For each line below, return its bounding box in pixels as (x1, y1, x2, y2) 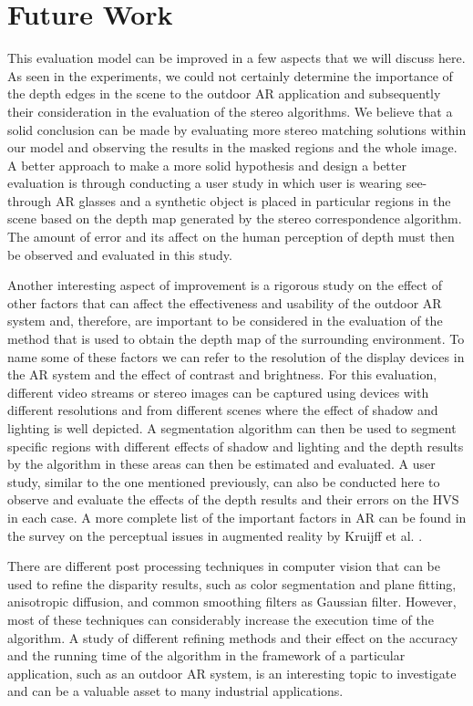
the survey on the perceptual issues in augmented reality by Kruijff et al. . (7, 525, 423, 545)
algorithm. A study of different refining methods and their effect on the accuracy (7, 628, 458, 647)
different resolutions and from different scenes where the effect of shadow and (7, 400, 438, 420)
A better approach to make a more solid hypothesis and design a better (7, 155, 406, 174)
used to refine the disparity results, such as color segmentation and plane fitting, (7, 574, 457, 593)
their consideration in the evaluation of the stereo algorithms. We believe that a (7, 101, 453, 120)
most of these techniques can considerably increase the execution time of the (7, 609, 434, 628)
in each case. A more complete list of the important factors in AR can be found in (7, 507, 467, 526)
